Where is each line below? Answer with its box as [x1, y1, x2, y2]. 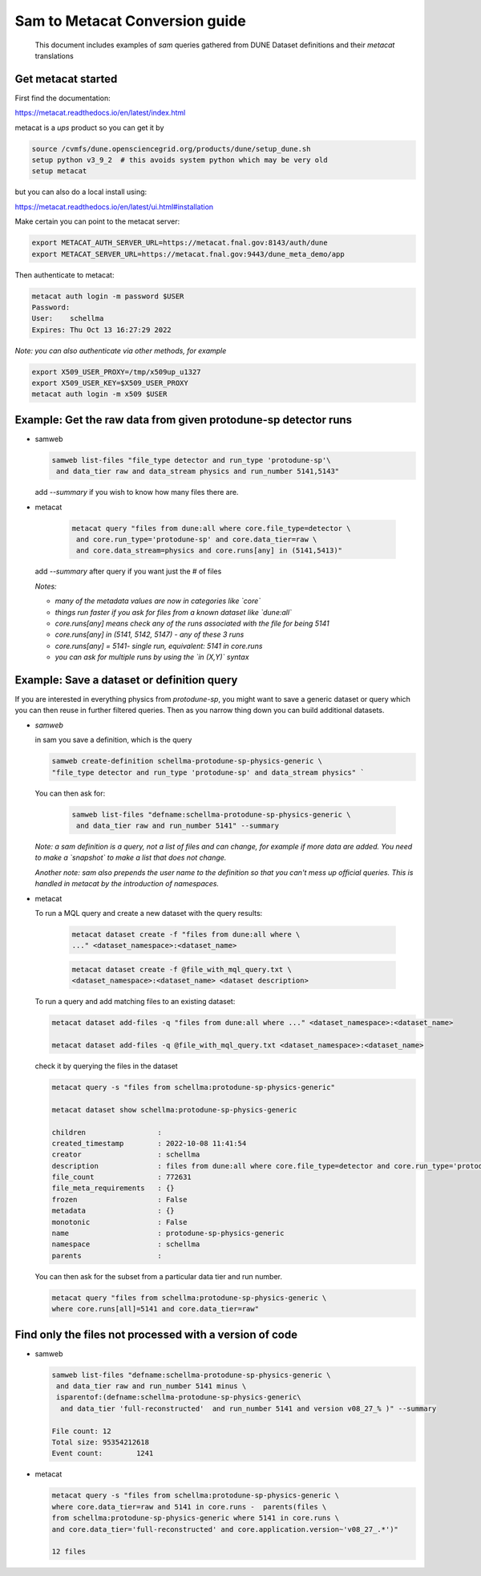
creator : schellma [51, 1150, 200, 1159]
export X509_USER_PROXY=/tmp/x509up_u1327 [31, 367, 201, 376]
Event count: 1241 [51, 1448, 154, 1458]
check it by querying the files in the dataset [34, 1061, 178, 1071]
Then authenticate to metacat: [14, 269, 115, 280]
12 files [51, 1547, 87, 1556]
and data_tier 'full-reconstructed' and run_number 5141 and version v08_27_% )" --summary [60, 1404, 437, 1413]
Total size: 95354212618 [51, 1438, 150, 1447]
